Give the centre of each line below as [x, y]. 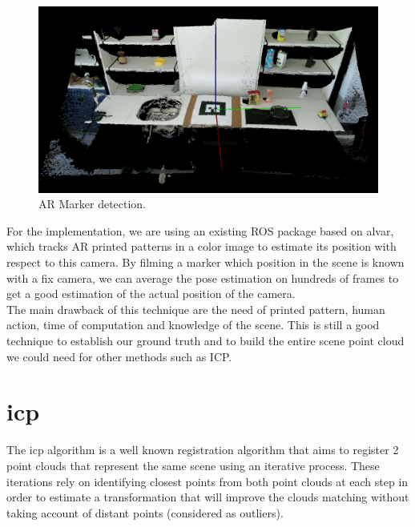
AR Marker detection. [93, 204]
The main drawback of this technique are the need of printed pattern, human [196, 309]
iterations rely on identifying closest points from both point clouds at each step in [207, 481]
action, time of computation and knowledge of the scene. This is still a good [193, 325]
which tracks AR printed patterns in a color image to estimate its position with [201, 246]
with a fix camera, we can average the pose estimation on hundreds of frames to [203, 278]
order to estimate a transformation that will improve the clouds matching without [208, 497]
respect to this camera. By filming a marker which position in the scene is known [205, 262]
